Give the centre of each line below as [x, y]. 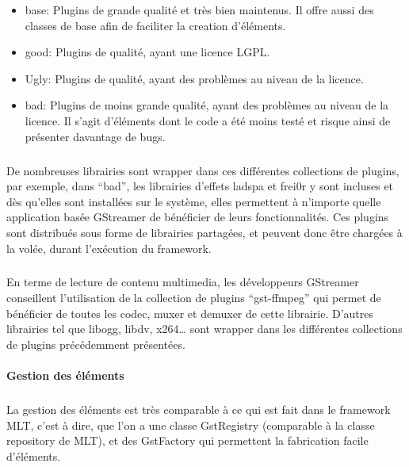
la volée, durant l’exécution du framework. [109, 248]
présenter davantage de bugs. [95, 136]
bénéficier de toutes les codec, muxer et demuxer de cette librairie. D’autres [190, 313]
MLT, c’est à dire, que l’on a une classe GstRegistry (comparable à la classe [191, 425]
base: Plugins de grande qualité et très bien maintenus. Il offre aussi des [199, 10]
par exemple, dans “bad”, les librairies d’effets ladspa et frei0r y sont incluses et [200, 186]
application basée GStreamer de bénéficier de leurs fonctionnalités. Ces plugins [198, 217]
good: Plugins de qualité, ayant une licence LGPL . [147, 52]
